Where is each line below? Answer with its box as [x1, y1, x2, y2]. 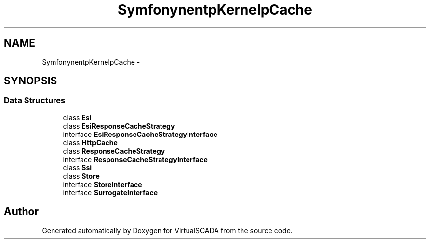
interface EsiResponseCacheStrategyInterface [63, 130, 218, 138]
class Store [63, 171, 100, 180]
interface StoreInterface [63, 180, 142, 189]
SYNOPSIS [4, 75, 57, 87]
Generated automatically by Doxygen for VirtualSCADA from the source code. [42, 226, 293, 235]
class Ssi [63, 163, 92, 172]
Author [4, 205, 39, 218]
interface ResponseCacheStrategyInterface [63, 155, 208, 163]
